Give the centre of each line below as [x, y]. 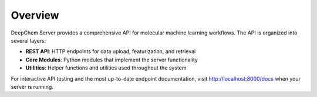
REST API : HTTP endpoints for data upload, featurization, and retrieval [111, 51]
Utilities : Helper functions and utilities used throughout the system [106, 68]
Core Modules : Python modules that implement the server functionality [112, 60]
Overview [35, 15]
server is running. [32, 86]
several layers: [28, 40]
